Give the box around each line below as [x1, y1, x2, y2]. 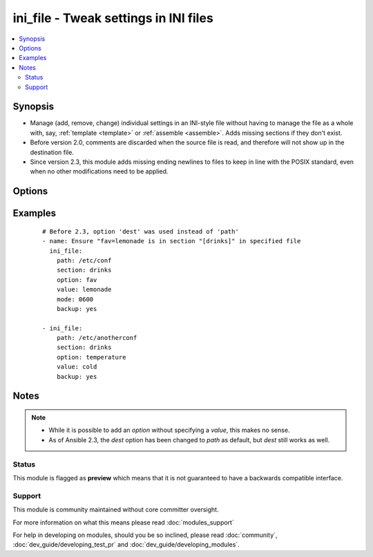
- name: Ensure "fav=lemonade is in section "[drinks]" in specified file [42, 237, 301, 245]
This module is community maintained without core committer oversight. [12, 505, 219, 514]
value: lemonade [56, 285, 112, 294]
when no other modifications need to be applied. [30, 167, 169, 176]
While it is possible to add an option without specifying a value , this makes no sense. [48, 426, 290, 435]
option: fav [56, 276, 97, 283]
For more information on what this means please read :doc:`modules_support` [12, 518, 234, 527]
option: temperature [56, 353, 126, 361]
